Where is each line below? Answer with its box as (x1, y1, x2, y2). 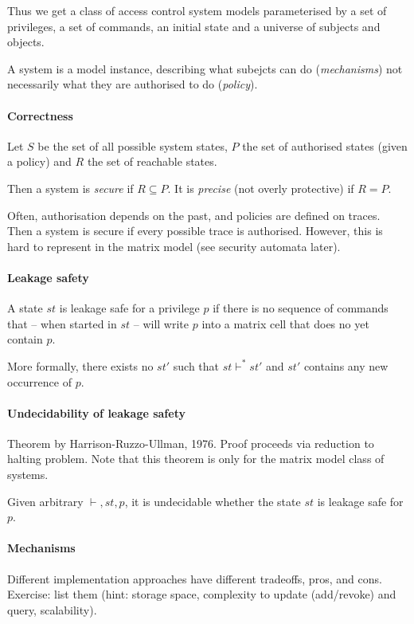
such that (173, 357, 220, 374)
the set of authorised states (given (242, 137, 408, 154)
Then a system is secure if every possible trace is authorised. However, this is (7, 222, 383, 239)
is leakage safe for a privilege (59, 300, 200, 316)
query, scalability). (7, 601, 97, 618)
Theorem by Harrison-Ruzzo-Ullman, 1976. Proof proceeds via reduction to (7, 434, 374, 451)
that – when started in (7, 315, 117, 332)
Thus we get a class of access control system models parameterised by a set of (7, 2, 387, 18)
